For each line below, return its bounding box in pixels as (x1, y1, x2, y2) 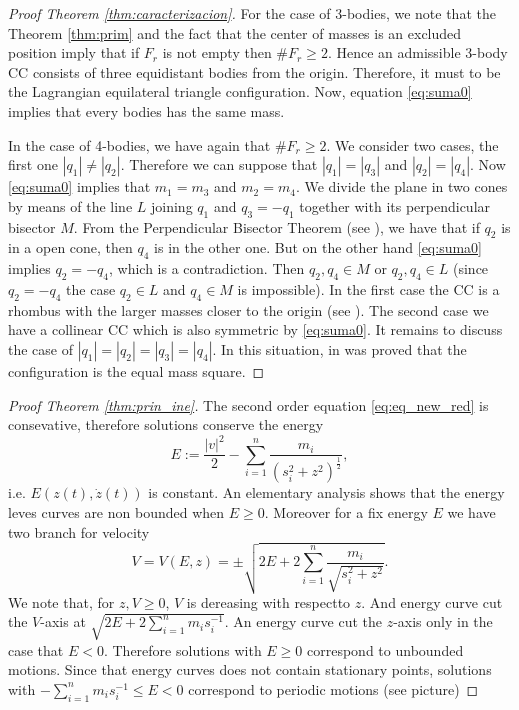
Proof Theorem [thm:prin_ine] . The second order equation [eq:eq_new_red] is (8, 394, 489, 415)
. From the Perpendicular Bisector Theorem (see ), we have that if (73, 216, 480, 237)
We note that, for (8, 591, 115, 612)
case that (8, 639, 64, 660)
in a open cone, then (8, 237, 133, 258)
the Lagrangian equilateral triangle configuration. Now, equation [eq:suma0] (8, 81, 472, 102)
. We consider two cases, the (326, 134, 499, 155)
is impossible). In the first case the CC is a (237, 278, 500, 299)
